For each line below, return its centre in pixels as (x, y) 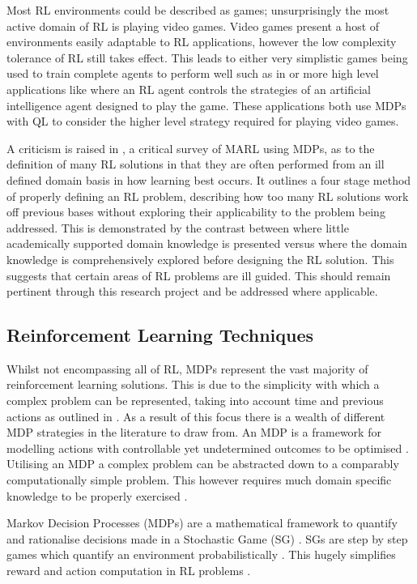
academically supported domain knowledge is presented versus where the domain (207, 243)
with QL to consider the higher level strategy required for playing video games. (203, 121)
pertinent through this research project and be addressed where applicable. (192, 291)
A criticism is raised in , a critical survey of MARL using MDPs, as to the (191, 148)
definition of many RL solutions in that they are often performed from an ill (196, 164)
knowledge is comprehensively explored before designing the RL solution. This (200, 259)
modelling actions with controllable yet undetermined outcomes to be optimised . (208, 448)
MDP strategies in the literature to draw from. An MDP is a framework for (194, 432)
